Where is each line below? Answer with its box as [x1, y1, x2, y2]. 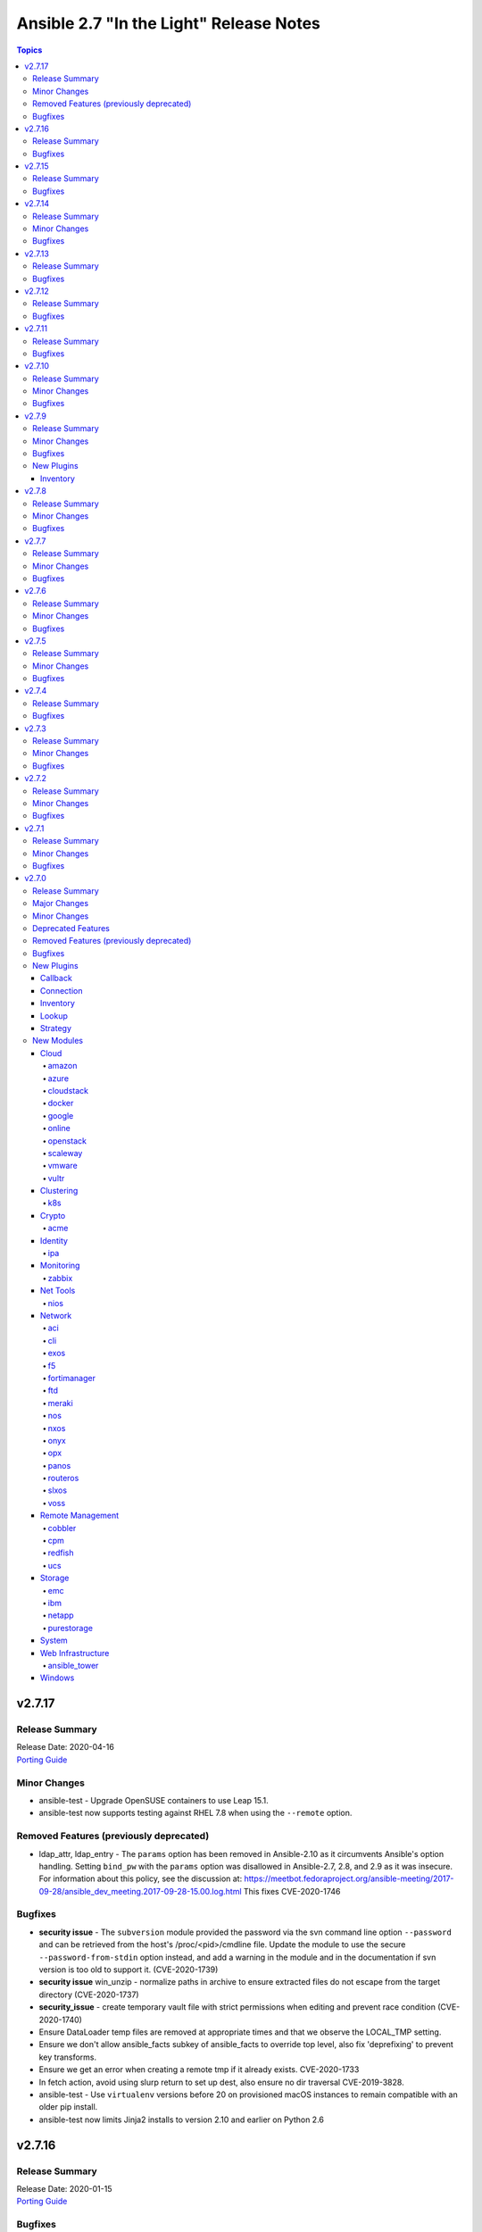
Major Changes [32, 898, 89, 909]
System [40, 1635, 69, 1646]
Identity [40, 1235, 69, 1245]
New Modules [32, 1036, 84, 1046]
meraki [47, 1397, 73, 1408]
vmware [47, 1161, 78, 1171]
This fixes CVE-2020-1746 [243, 1886, 341, 1896]
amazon [47, 1061, 78, 1071]
